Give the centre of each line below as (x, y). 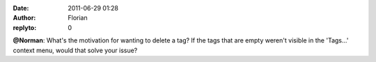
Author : (24, 18)
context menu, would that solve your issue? (75, 50)
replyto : (25, 27)
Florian (78, 18)
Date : (21, 8)
